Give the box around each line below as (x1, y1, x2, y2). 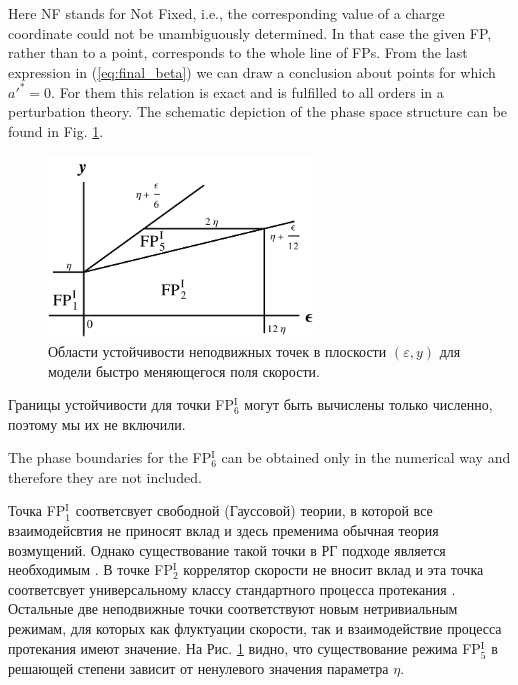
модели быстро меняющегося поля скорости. (48, 360, 320, 381)
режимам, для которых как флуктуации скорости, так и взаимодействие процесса (8, 618, 502, 639)
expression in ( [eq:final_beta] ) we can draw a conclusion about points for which (8, 61, 496, 82)
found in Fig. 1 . (8, 121, 104, 142)
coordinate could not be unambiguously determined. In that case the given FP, (8, 22, 492, 43)
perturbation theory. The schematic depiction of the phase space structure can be (8, 101, 508, 122)
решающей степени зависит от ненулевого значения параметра (8, 657, 389, 678)
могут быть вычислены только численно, (244, 394, 493, 415)
